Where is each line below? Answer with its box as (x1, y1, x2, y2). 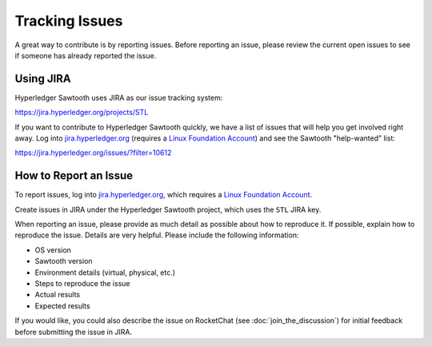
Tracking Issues (14, 12, 123, 30)
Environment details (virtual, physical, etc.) (34, 268, 176, 277)
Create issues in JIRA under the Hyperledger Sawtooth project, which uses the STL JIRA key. (14, 205, 322, 214)
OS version (34, 245, 72, 255)
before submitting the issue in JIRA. (14, 327, 132, 336)
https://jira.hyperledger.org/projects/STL (14, 108, 149, 117)
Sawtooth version (34, 257, 93, 266)
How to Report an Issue (14, 169, 134, 183)
